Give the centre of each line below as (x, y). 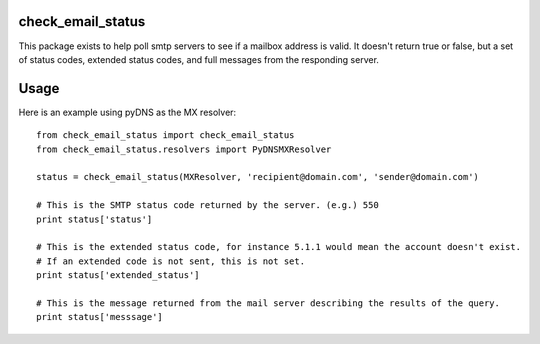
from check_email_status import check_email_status (165, 135)
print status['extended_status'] (118, 275)
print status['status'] (94, 219)
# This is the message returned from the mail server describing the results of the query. (268, 303)
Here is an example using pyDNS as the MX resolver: (127, 112)
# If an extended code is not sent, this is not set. (170, 261)
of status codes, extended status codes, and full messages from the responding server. (199, 59)
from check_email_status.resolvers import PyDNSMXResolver (184, 149)
